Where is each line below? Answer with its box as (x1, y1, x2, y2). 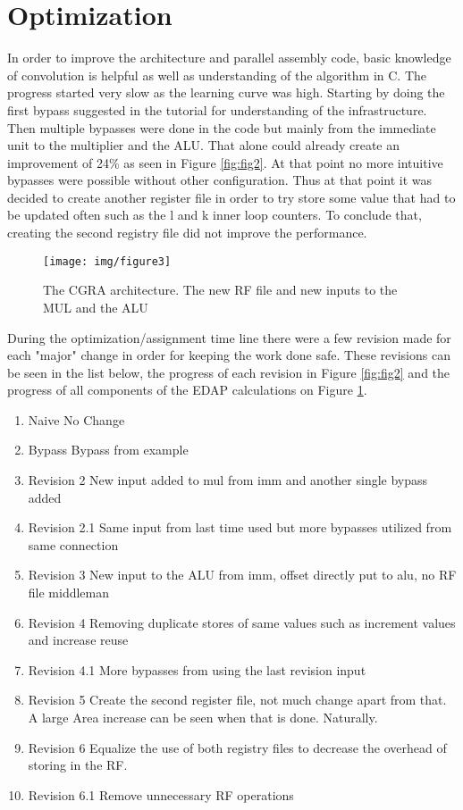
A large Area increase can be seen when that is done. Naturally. (28, 708, 378, 726)
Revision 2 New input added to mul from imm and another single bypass (28, 471, 428, 489)
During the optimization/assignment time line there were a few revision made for (7, 328, 451, 347)
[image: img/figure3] (43, 255, 172, 268)
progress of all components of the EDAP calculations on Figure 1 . (7, 380, 367, 399)
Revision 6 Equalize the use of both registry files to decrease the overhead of (28, 738, 447, 756)
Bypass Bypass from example (28, 440, 189, 459)
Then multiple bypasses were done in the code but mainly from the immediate (7, 118, 436, 137)
